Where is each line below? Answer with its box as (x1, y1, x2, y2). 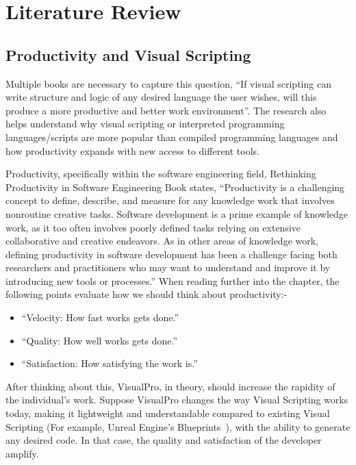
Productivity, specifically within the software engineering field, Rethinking (5, 166, 316, 181)
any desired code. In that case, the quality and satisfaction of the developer (5, 433, 322, 447)
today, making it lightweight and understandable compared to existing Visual (5, 406, 330, 420)
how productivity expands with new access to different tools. (5, 143, 259, 158)
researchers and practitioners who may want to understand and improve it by (5, 260, 331, 275)
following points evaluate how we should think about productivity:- (5, 287, 288, 301)
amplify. (5, 446, 39, 460)
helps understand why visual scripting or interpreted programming (5, 116, 285, 131)
